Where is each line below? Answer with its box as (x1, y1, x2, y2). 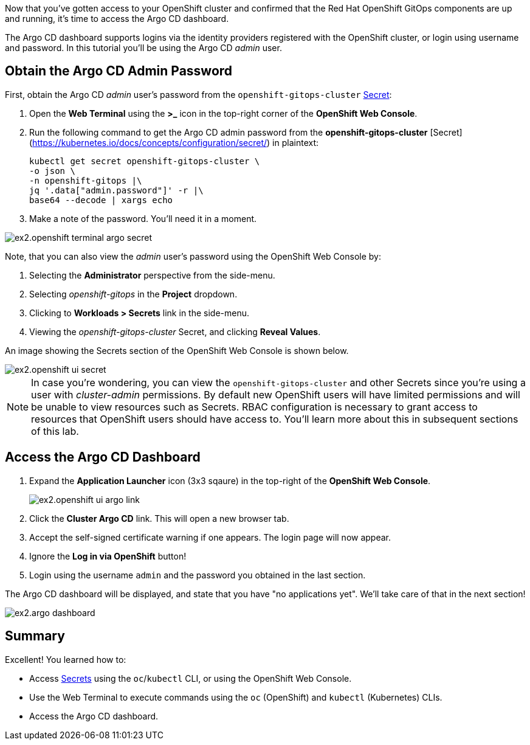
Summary (5, 628, 65, 644)
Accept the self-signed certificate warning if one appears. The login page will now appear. (29, 532, 391, 542)
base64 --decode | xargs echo (29, 195, 173, 205)
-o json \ (29, 165, 75, 176)
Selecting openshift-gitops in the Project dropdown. (29, 288, 238, 299)
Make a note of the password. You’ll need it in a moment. (29, 213, 257, 224)
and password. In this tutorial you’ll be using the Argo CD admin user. (5, 43, 282, 53)
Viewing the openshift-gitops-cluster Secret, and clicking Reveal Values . (29, 326, 321, 337)
